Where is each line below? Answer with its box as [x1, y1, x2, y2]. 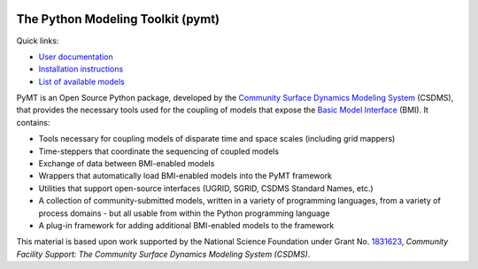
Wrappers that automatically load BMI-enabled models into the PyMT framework [38, 171, 332, 181]
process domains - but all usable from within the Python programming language [38, 208, 330, 219]
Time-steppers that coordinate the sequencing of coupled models [38, 146, 279, 157]
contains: [16, 117, 50, 127]
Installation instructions [38, 64, 124, 74]
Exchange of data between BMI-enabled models [38, 158, 215, 169]
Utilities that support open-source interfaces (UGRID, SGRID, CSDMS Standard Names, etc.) [38, 182, 374, 194]
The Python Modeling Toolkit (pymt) [16, 12, 220, 27]
